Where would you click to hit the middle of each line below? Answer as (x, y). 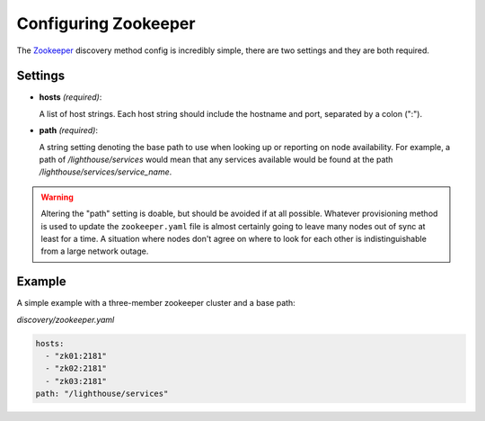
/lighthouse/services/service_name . (106, 172)
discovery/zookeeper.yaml (66, 319)
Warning (57, 197)
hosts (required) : (71, 97)
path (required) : (69, 130)
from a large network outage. (95, 251)
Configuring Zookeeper (106, 23)
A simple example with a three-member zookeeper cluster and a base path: (156, 303)
